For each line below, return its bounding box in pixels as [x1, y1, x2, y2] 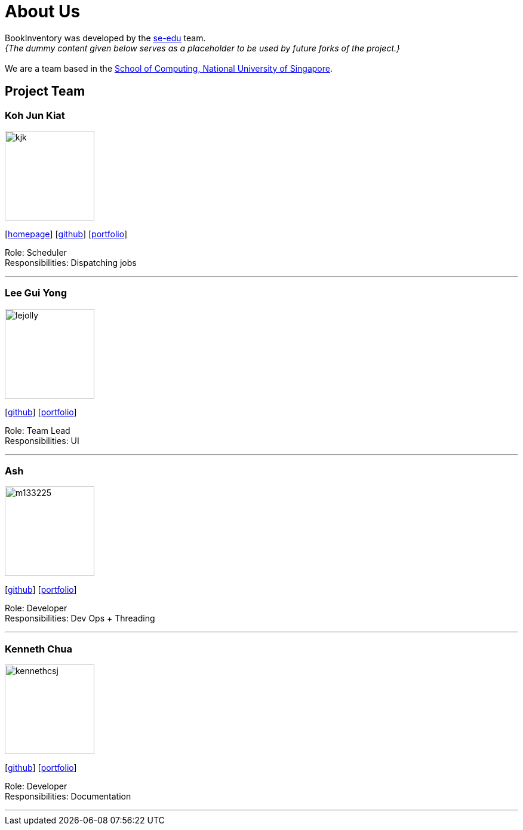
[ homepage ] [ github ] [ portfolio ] [5, 228, 128, 239]
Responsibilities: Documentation [5, 791, 131, 802]
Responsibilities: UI [5, 435, 79, 446]
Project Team [5, 84, 85, 99]
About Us [5, 1, 81, 22]
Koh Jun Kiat [5, 109, 65, 121]
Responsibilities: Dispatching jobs [5, 257, 137, 268]
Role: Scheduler [5, 247, 67, 258]
